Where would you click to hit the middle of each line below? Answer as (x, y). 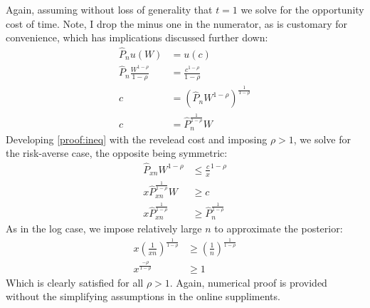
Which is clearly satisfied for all (75, 282)
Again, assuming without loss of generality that (109, 9)
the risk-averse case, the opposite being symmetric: (117, 153)
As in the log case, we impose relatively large (104, 228)
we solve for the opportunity (302, 9)
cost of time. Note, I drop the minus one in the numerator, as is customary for (177, 23)
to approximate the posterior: (279, 228)
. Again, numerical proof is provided (248, 282)
